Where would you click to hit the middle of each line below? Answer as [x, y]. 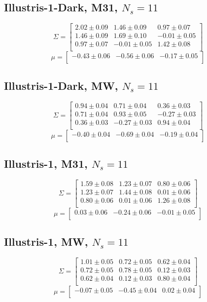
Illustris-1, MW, [46, 242]
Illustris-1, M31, [46, 164]
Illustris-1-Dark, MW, [61, 85]
